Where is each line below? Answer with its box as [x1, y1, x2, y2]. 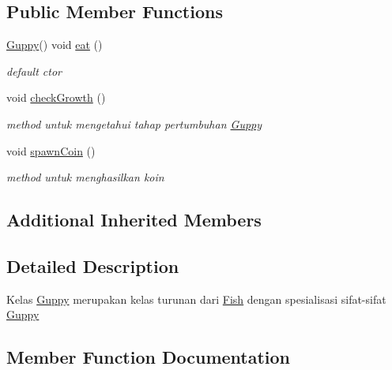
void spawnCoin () [6, 142, 96, 159]
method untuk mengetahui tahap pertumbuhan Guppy [6, 115, 262, 132]
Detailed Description [6, 253, 179, 278]
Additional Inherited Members [6, 207, 262, 232]
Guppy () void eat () [6, 36, 103, 53]
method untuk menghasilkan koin [6, 169, 164, 185]
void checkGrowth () [6, 89, 106, 106]
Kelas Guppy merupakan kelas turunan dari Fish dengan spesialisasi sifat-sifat [6, 290, 386, 307]
